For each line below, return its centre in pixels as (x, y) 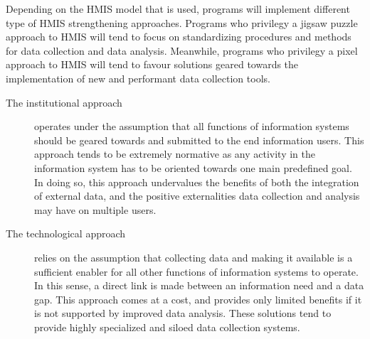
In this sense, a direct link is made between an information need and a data (199, 285)
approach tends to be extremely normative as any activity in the (175, 154)
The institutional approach (64, 102)
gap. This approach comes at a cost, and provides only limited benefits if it (198, 299)
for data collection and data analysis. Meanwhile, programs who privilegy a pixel (182, 50)
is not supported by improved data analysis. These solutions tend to (183, 313)
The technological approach (66, 233)
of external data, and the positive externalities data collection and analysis (197, 196)
